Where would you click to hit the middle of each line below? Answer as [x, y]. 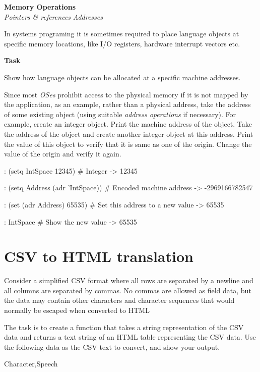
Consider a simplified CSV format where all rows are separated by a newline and [129, 280]
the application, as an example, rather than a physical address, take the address [127, 104]
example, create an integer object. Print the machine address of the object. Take [128, 124]
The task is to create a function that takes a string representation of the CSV [124, 327]
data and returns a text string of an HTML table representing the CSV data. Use [130, 337]
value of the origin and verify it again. [63, 154]
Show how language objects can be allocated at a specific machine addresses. [122, 77]
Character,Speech [31, 364]
